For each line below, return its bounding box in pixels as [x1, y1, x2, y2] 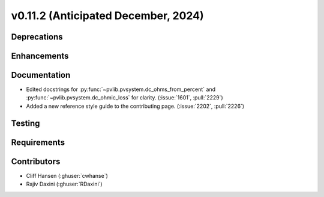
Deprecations [11, 32, 63, 42]
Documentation [11, 70, 71, 80]
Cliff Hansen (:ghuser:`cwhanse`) [26, 172, 108, 179]
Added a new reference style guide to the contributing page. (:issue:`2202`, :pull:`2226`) [26, 102, 245, 110]
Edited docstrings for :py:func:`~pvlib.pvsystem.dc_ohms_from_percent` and [26, 86, 216, 93]
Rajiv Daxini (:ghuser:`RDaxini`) [26, 180, 103, 188]
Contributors [11, 156, 61, 166]
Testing [11, 118, 40, 128]
